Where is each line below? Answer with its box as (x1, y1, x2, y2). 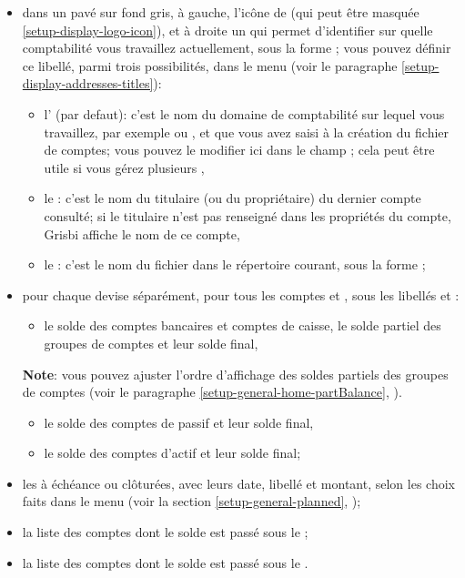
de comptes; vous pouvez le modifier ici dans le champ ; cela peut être (44, 140, 435, 159)
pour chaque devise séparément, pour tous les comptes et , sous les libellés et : (22, 285, 460, 304)
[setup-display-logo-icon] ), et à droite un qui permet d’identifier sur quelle (22, 20, 433, 39)
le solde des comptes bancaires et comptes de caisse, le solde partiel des (44, 316, 441, 335)
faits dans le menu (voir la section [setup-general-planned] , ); (22, 492, 361, 511)
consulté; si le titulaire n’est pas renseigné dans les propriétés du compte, (44, 206, 451, 225)
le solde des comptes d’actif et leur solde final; (44, 443, 301, 462)
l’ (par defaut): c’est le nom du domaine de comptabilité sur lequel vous (44, 104, 445, 123)
